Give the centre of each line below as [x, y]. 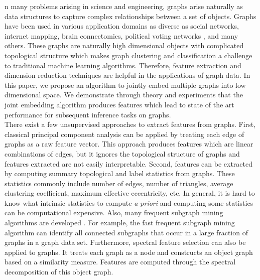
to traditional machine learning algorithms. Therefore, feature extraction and [123, 65]
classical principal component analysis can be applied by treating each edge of [124, 134]
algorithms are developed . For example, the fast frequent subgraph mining [120, 223]
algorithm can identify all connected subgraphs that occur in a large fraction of [126, 232]
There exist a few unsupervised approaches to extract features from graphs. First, [130, 124]
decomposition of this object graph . [59, 272]
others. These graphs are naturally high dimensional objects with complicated [124, 45]
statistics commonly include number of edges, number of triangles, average [119, 183]
